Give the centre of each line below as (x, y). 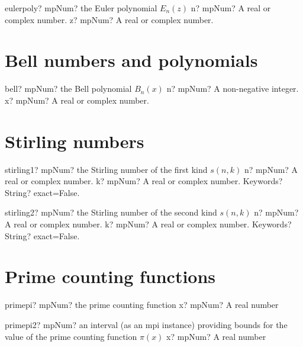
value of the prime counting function (71, 336)
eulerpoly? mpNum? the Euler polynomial (81, 8)
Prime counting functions (110, 276)
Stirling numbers (75, 141)
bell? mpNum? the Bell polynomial (68, 89)
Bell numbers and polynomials (131, 60)
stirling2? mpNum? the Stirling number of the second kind (111, 212)
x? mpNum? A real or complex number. (77, 100)
